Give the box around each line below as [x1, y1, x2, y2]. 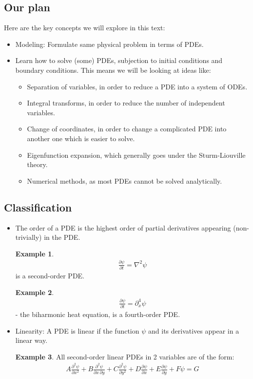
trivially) [15, 232, 42, 242]
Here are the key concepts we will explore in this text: [4, 22, 165, 33]
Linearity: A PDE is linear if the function [15, 325, 139, 336]
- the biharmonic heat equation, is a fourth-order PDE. [15, 309, 180, 319]
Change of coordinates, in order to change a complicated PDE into [27, 124, 227, 134]
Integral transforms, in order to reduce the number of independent [27, 98, 225, 108]
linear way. [15, 335, 48, 345]
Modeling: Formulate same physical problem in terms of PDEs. [15, 39, 204, 49]
